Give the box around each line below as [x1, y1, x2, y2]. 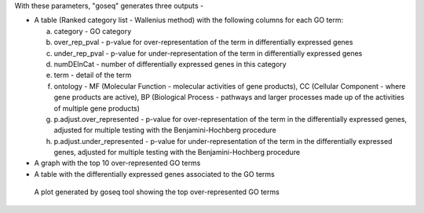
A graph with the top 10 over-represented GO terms [34, 158, 201, 168]
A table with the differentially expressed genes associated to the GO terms [34, 169, 275, 178]
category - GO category [53, 26, 132, 35]
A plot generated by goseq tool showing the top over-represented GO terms [34, 187, 280, 196]
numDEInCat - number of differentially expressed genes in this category [53, 59, 287, 68]
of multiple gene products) [53, 103, 141, 113]
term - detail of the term [53, 71, 132, 80]
